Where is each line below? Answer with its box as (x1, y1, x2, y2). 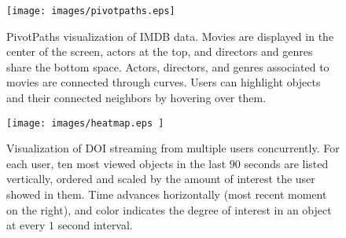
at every (6, 217, 46, 233)
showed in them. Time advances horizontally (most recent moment (6, 186, 327, 203)
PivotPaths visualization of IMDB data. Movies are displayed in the (6, 27, 334, 44)
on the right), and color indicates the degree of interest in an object (6, 201, 332, 218)
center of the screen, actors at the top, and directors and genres (6, 43, 313, 60)
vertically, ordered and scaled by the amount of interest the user (6, 170, 315, 187)
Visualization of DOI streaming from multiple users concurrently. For (6, 140, 340, 156)
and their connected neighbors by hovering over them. (6, 90, 267, 106)
